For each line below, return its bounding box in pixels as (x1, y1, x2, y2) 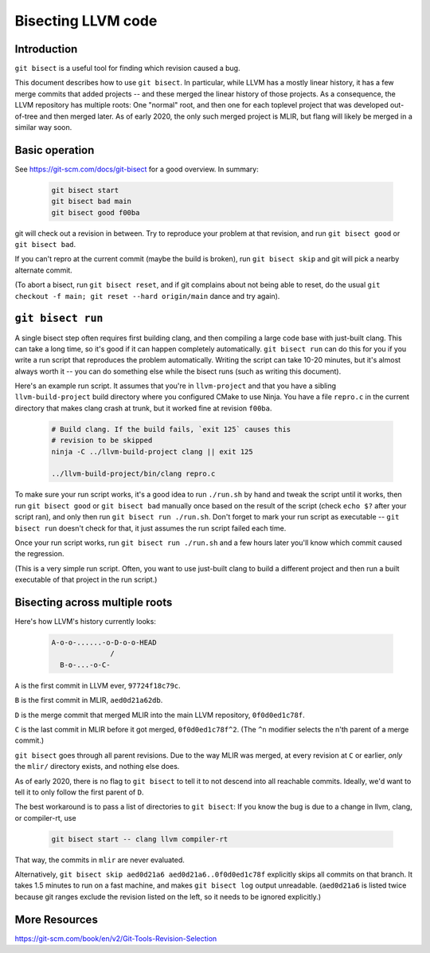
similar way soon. (14, 123, 72, 132)
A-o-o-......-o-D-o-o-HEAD (51, 638, 157, 647)
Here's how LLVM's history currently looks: (14, 617, 157, 626)
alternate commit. (14, 265, 73, 275)
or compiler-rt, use (14, 813, 76, 822)
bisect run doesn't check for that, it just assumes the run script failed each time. (14, 523, 287, 533)
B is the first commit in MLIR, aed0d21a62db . (14, 696, 163, 705)
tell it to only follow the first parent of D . (14, 787, 144, 797)
